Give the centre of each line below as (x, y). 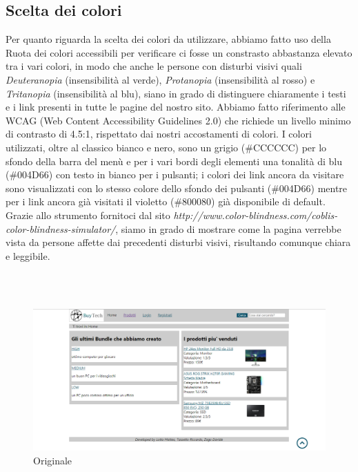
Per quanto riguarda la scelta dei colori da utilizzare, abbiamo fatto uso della (168, 39)
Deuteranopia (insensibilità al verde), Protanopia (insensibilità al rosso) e (160, 79)
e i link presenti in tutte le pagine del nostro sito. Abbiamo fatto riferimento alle (176, 107)
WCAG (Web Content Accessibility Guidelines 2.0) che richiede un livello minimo (178, 120)
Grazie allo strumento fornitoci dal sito (88, 215)
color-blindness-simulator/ (61, 228)
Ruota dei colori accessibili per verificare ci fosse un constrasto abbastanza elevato (179, 52)
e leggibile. (28, 255)
